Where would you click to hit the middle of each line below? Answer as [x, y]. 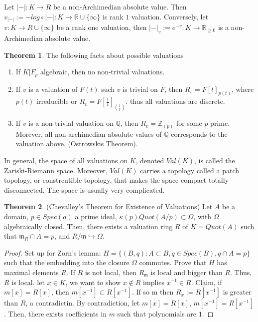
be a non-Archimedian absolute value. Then [120, 6]
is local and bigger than [187, 272]
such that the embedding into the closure [67, 262]
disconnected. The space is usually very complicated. [84, 189]
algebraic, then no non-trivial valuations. [102, 72]
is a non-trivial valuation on [71, 123]
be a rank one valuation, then [102, 27]
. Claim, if [206, 282]
